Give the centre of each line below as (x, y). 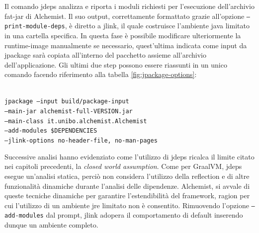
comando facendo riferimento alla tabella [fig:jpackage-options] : (101, 74)
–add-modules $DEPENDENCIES (51, 131)
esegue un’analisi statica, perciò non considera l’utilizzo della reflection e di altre (127, 176)
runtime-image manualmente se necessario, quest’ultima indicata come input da (126, 45)
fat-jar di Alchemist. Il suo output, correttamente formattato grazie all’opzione (125, 16)
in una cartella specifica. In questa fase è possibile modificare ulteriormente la (123, 35)
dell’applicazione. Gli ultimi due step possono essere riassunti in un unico (116, 64)
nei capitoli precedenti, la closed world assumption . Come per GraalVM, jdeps (123, 166)
